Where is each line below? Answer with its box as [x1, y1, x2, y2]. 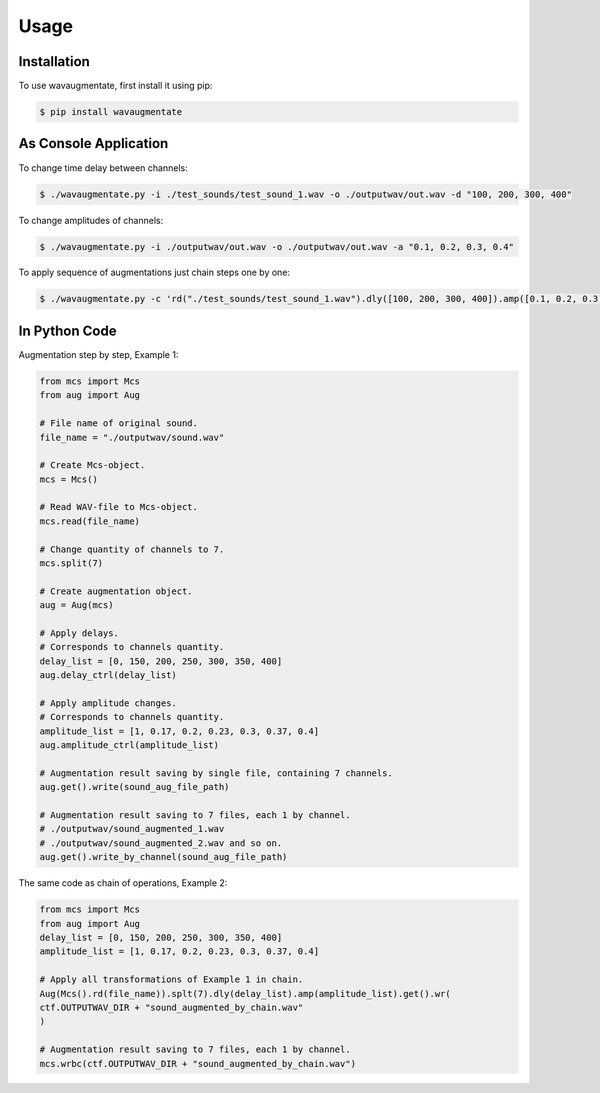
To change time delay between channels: [18, 161, 189, 174]
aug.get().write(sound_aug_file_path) [39, 781, 230, 793]
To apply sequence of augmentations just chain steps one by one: [18, 266, 290, 279]
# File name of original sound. [39, 418, 199, 429]
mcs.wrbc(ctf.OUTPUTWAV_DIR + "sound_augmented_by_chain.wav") [39, 1058, 357, 1069]
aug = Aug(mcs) [39, 600, 114, 611]
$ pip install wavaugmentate [39, 106, 183, 118]
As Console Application [18, 135, 169, 152]
